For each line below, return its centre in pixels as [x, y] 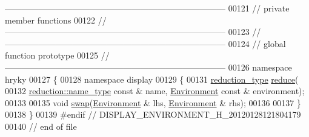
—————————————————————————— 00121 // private [147, 8]
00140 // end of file [41, 126]
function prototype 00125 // [57, 55]
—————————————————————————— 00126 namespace [148, 67]
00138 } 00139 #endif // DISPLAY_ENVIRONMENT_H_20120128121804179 [153, 114]
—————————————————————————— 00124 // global [145, 43]
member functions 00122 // [56, 20]
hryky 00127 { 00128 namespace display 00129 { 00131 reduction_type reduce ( [152, 79]
